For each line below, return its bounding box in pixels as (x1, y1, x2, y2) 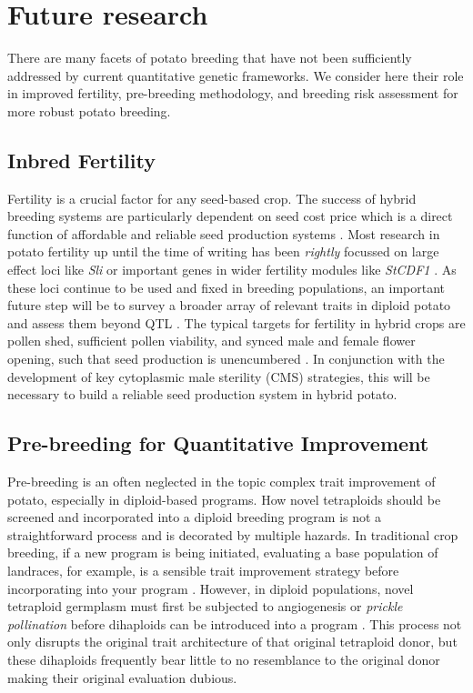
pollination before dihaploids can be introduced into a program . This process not (7, 614, 462, 633)
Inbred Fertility (7, 146, 156, 174)
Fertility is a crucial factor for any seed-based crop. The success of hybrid (7, 188, 417, 207)
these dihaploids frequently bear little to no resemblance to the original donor (7, 649, 440, 668)
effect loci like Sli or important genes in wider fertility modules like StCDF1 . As (7, 260, 457, 279)
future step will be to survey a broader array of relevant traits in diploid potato (7, 296, 451, 315)
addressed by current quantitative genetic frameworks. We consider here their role (7, 65, 464, 85)
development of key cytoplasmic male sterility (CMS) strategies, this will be (7, 367, 430, 386)
